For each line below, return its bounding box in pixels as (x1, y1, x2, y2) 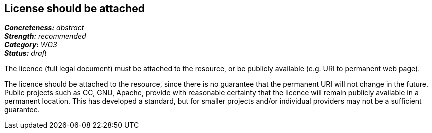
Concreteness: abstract (4, 23, 84, 32)
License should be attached (4, 2, 145, 15)
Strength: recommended (4, 32, 86, 41)
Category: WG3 (4, 40, 57, 49)
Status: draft (4, 49, 47, 58)
